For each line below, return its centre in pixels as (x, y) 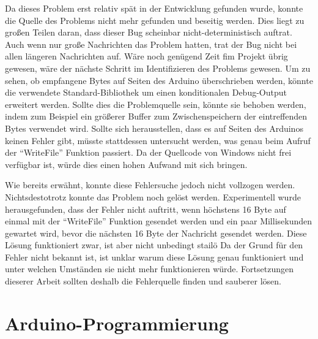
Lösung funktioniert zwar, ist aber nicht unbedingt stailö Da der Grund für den (154, 245)
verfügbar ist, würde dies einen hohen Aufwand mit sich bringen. (126, 164)
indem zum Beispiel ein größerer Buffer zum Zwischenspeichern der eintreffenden (156, 116)
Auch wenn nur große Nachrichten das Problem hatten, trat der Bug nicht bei (151, 44)
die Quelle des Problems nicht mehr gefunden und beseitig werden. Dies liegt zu (155, 20)
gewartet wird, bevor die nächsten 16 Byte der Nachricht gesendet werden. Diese (156, 233)
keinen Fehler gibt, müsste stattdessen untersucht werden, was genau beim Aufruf (158, 140)
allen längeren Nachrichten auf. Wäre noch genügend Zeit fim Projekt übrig (146, 56)
